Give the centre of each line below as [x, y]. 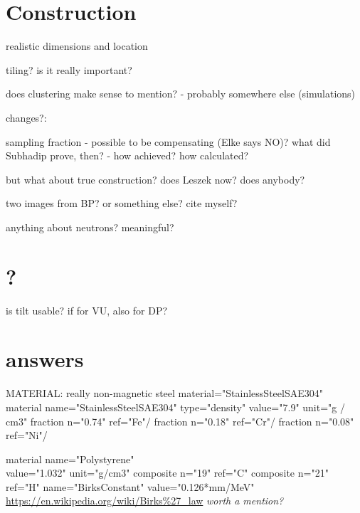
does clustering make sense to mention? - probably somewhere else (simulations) [181, 94]
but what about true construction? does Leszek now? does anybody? [155, 179]
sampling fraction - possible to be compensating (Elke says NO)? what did [168, 141]
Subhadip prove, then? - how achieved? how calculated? [127, 155]
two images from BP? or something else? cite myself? [122, 203]
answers [45, 359]
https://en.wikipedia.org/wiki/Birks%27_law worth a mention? [145, 501]
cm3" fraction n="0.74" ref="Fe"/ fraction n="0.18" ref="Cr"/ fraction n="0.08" [180, 421]
